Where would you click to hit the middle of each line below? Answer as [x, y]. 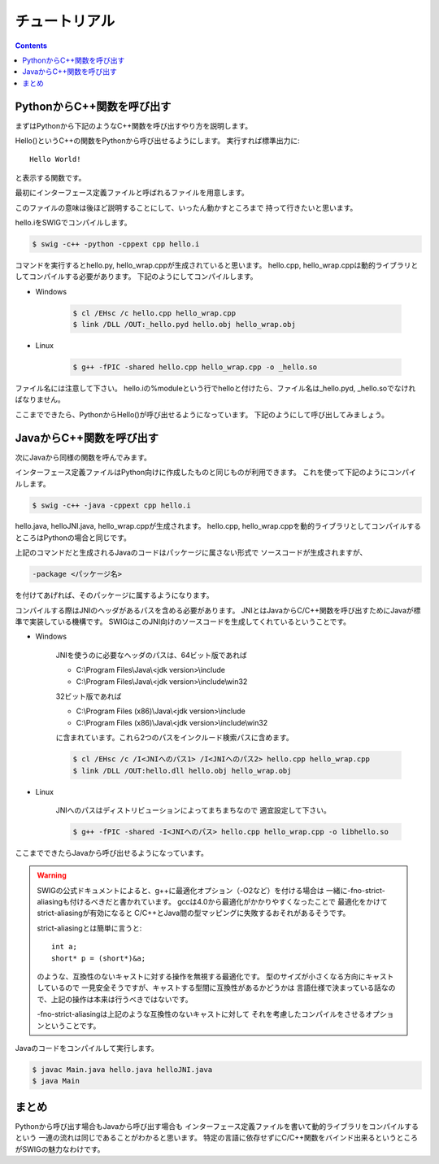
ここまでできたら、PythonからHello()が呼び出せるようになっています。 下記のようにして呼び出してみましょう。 [202, 414]
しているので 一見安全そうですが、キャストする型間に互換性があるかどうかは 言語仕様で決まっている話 [209, 987]
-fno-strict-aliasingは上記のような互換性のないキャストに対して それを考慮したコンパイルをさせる [201, 1014]
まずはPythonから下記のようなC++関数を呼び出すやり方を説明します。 [133, 125]
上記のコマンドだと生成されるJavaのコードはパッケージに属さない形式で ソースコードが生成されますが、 [191, 552]
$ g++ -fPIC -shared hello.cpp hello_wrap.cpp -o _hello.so [195, 367]
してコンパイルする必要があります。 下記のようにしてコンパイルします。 [136, 277]
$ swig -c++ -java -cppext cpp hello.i [111, 505]
